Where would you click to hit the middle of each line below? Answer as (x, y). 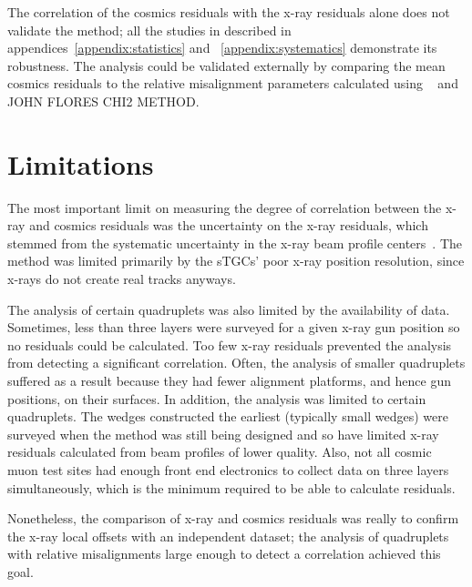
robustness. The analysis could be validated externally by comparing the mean (226, 65)
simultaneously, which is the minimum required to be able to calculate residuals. (231, 487)
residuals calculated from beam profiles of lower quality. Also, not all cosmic (220, 452)
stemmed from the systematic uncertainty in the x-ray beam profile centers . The (235, 243)
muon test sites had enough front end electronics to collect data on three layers (228, 470)
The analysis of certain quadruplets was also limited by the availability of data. (229, 309)
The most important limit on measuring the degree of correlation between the (225, 207)
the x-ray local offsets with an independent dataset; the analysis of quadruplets (228, 536)
